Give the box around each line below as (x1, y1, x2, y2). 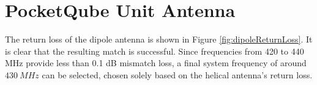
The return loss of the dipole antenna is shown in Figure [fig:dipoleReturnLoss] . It (5, 33, 313, 46)
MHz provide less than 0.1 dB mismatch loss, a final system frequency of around (5, 56, 307, 69)
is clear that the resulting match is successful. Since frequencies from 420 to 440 (5, 44, 304, 57)
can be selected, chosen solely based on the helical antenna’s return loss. (42, 68, 313, 81)
